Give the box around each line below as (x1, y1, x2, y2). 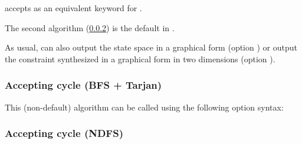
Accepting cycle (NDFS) (5, 126, 123, 140)
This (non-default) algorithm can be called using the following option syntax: (5, 101, 284, 113)
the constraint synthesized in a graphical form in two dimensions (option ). (5, 52, 275, 65)
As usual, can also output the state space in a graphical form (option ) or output (5, 41, 297, 53)
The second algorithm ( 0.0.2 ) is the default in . (5, 21, 175, 34)
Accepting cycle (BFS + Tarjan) (5, 78, 162, 92)
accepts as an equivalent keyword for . (5, 2, 142, 14)
